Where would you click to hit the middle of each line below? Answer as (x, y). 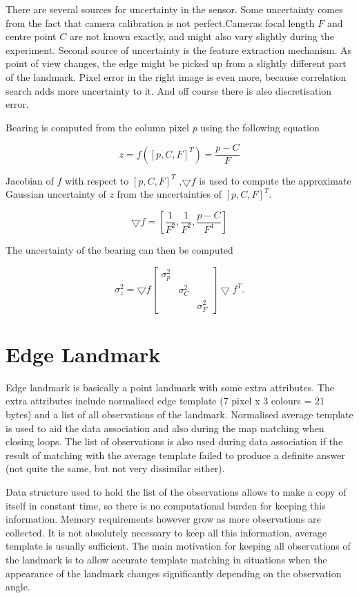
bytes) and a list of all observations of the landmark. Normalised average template (179, 414)
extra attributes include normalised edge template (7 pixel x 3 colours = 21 (165, 401)
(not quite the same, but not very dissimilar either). (115, 468)
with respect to (97, 180)
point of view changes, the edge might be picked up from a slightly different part (176, 63)
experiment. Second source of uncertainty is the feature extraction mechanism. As (178, 49)
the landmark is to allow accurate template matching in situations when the (166, 559)
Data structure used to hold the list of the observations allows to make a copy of (176, 491)
